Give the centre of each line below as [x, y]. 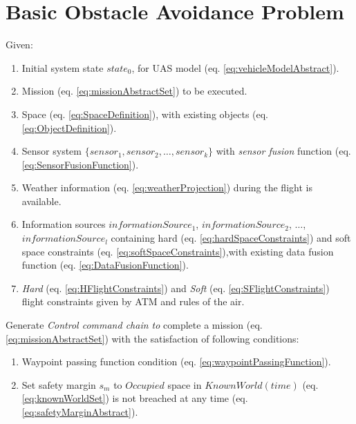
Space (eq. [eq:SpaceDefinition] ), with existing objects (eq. [145, 114]
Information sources [64, 224]
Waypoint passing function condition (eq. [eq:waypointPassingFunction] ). [176, 362]
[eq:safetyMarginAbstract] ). [80, 412]
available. [41, 201]
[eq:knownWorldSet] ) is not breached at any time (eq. [135, 398]
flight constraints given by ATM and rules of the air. [133, 301]
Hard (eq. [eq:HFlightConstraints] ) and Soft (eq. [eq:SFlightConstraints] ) [176, 288]
